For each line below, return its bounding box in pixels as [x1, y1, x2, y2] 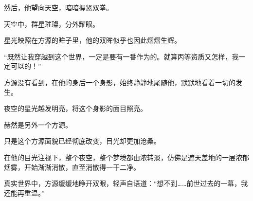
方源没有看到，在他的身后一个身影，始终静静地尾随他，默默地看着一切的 [4, 77, 235, 87]
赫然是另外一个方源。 [4, 119, 72, 129]
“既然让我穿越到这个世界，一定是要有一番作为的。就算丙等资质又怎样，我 [4, 51, 239, 61]
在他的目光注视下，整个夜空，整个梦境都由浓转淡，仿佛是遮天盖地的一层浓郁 [4, 152, 249, 162]
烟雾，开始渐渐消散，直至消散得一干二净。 [4, 162, 140, 172]
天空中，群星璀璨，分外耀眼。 [4, 18, 99, 29]
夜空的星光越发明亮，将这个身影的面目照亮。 [4, 103, 147, 113]
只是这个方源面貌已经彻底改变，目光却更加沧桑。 [4, 136, 161, 146]
